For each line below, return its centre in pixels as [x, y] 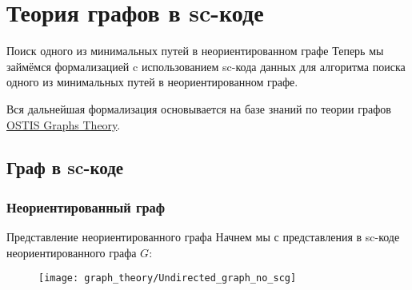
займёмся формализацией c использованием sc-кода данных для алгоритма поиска [206, 66]
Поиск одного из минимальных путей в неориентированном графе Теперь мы [195, 51]
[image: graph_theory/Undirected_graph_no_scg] [168, 278]
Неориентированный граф [86, 207]
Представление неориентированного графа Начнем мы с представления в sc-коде [203, 237]
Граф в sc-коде [65, 167]
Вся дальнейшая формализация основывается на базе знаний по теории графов [199, 108]
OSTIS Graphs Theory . [64, 124]
